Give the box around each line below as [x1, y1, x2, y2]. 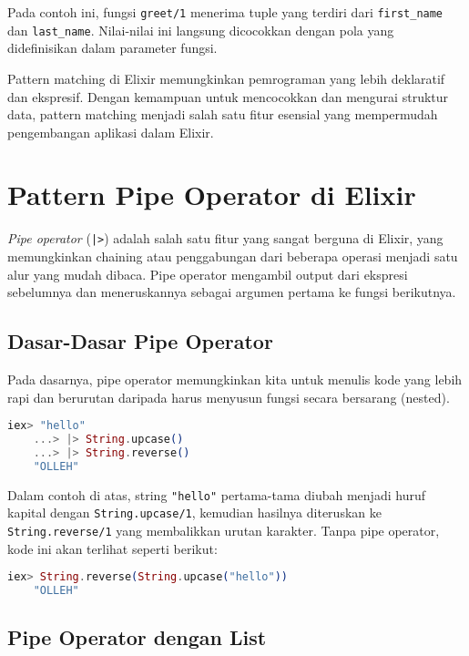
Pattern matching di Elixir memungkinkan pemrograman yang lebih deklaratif [7, 68, 445, 87]
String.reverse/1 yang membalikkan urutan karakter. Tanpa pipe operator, [7, 521, 440, 540]
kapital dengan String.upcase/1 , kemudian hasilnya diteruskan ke [7, 503, 382, 522]
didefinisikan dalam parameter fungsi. [7, 38, 218, 57]
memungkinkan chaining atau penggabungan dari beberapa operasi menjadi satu [7, 247, 458, 266]
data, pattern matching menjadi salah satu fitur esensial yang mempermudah [7, 105, 438, 124]
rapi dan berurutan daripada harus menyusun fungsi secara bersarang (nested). [7, 387, 450, 406]
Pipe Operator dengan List [7, 623, 267, 651]
